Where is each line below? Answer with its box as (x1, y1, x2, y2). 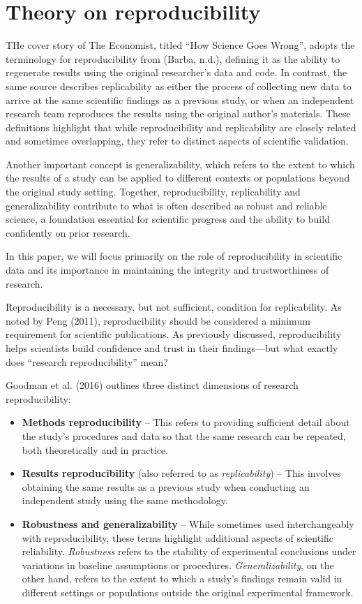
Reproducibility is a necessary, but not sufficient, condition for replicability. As (6, 300, 342, 314)
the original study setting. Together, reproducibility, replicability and (6, 184, 301, 199)
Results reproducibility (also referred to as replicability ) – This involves (22, 466, 341, 480)
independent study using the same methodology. (22, 493, 228, 508)
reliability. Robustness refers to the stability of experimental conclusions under (22, 544, 356, 559)
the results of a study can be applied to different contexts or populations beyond (6, 170, 350, 185)
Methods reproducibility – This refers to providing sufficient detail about (22, 415, 350, 429)
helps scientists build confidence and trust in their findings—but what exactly (6, 341, 338, 355)
